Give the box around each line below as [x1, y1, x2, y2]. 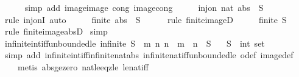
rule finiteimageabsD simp [4, 25, 108, 38]
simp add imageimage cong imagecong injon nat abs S [24, 1, 264, 13]
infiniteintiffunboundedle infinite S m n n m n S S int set [4, 36, 265, 49]
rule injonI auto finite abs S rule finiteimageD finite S [4, 13, 287, 25]
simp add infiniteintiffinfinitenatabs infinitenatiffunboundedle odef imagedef [4, 49, 294, 61]
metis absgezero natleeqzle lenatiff [17, 60, 149, 73]
